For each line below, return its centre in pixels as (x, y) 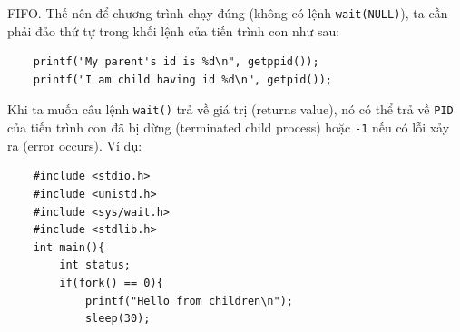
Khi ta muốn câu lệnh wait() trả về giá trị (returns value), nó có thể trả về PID (230, 109)
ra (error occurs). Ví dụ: (75, 145)
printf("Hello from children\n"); (189, 301)
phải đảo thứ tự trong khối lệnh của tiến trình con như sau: (174, 30)
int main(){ (69, 247)
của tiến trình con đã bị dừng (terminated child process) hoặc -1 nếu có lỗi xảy (229, 127)
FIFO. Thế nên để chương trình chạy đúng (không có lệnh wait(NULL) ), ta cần (228, 13)
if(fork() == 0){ (111, 283)
